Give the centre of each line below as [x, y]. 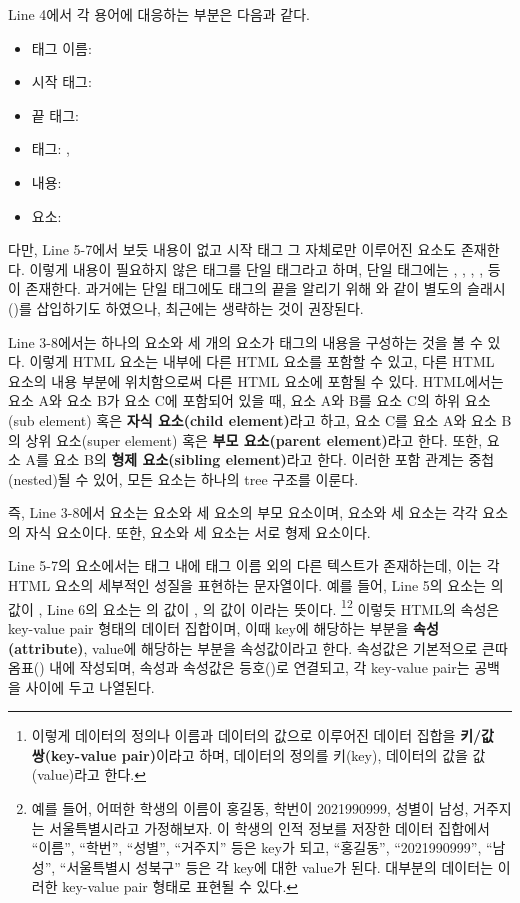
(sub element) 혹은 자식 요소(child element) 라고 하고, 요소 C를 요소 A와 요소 [252, 419]
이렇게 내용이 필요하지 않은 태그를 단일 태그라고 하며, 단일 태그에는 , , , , [256, 268]
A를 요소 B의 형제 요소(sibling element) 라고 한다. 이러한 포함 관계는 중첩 [260, 459]
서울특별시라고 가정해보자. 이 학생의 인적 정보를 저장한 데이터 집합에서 [269, 827]
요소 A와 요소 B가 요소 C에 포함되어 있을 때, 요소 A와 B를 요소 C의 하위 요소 [249, 400]
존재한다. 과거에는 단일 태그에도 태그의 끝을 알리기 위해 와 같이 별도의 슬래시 [265, 288]
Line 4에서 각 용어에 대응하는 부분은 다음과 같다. [159, 14]
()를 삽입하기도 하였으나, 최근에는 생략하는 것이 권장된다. [186, 307]
